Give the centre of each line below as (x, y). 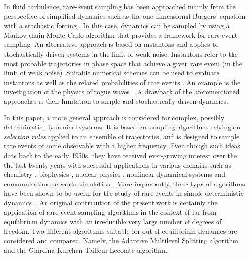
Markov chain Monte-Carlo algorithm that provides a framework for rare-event (121, 35)
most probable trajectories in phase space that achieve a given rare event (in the (123, 63)
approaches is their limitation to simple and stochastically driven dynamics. (116, 101)
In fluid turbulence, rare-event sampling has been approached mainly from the (120, 6)
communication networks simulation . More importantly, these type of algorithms (124, 183)
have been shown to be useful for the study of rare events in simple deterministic (124, 193)
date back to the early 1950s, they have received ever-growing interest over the (120, 155)
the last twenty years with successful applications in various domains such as (118, 165)
